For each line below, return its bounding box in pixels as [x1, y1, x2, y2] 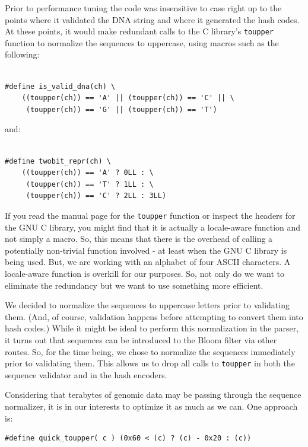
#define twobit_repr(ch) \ [5, 157, 111, 165]
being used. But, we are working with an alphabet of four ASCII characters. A [5, 256, 291, 268]
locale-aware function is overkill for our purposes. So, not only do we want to [5, 267, 284, 279]
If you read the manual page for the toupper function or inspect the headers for [5, 209, 296, 221]
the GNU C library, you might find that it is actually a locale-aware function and [5, 221, 301, 233]
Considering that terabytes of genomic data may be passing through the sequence [5, 388, 301, 401]
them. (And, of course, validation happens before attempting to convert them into [5, 310, 303, 323]
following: [5, 48, 40, 60]
